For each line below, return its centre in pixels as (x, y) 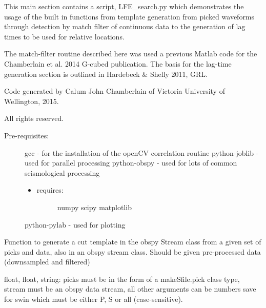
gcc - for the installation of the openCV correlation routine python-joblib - (142, 152)
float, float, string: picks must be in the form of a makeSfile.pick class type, (122, 279)
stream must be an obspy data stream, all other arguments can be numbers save (130, 289)
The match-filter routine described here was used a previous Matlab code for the (131, 54)
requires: (50, 190)
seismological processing (62, 172)
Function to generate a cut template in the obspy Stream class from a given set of (133, 242)
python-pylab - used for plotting (75, 224)
